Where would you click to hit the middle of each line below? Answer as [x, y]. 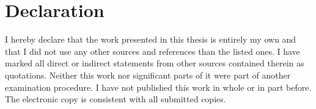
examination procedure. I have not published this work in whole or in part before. [158, 87]
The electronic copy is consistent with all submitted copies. [116, 99]
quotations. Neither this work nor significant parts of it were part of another [148, 75]
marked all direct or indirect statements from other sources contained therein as [155, 63]
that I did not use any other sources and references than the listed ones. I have [152, 51]
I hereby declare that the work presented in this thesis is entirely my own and [151, 39]
